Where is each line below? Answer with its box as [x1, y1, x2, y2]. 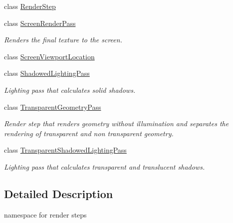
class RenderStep [4, 1, 56, 11]
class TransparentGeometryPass [4, 101, 101, 112]
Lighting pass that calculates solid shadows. [4, 84, 136, 95]
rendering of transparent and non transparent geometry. [4, 128, 174, 138]
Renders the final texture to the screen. [4, 34, 122, 45]
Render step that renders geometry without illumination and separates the [4, 118, 229, 129]
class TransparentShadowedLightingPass [4, 145, 127, 155]
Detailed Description [4, 186, 113, 201]
